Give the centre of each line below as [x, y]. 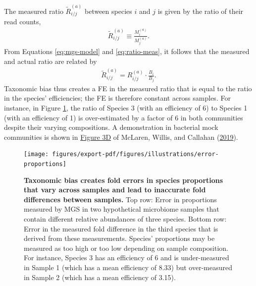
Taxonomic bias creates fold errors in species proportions [124, 180]
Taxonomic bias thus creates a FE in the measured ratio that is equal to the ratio [128, 88]
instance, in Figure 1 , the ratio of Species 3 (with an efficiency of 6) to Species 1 [126, 108]
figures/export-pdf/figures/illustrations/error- [135, 154]
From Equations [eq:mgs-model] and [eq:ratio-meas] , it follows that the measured [127, 51]
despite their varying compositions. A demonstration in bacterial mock [111, 127]
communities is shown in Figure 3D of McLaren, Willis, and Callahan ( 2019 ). [121, 137]
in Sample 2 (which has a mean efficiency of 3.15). [100, 277]
